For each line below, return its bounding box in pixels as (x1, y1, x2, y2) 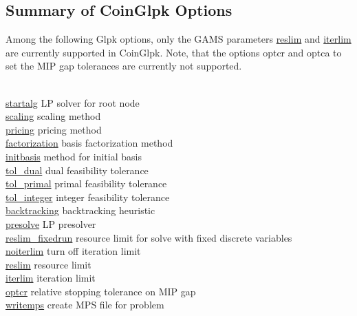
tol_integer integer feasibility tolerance (6, 189, 170, 204)
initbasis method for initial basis (6, 149, 142, 163)
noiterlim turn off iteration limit (6, 244, 141, 258)
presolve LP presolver (6, 216, 96, 231)
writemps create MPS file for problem (6, 297, 164, 312)
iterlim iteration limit (6, 271, 96, 285)
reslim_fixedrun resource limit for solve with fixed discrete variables (6, 230, 292, 244)
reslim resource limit (6, 257, 91, 271)
